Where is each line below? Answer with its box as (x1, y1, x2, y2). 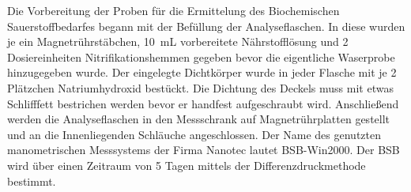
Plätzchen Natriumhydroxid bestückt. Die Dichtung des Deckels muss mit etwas (7, 79, 394, 96)
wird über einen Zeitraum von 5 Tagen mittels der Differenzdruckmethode (7, 156, 366, 173)
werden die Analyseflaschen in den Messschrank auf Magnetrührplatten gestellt (7, 111, 390, 127)
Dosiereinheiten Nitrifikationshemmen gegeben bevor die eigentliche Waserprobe (7, 48, 395, 65)
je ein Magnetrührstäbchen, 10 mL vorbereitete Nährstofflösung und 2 (7, 33, 349, 50)
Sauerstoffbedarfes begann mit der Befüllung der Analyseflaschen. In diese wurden (7, 17, 405, 34)
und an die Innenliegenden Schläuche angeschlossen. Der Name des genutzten (7, 126, 382, 142)
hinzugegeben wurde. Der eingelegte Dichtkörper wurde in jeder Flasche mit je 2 (7, 64, 397, 81)
